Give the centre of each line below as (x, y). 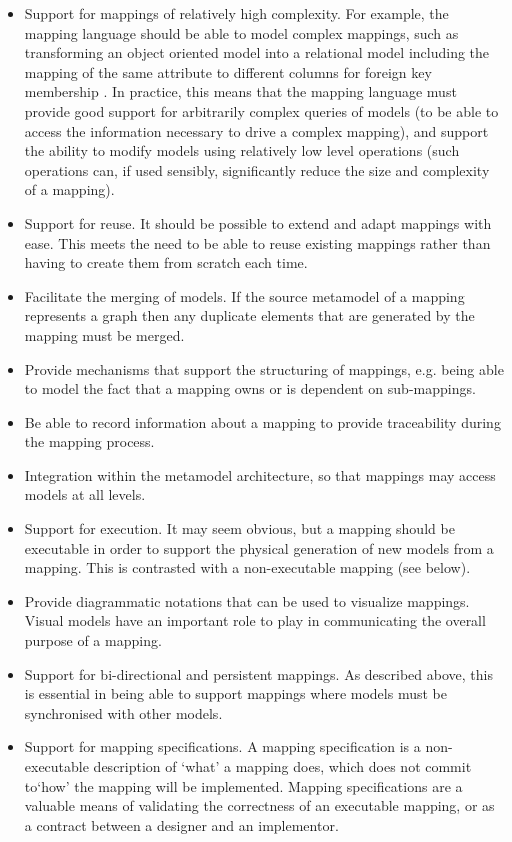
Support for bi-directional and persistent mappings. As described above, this (258, 673)
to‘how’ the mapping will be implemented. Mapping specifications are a (243, 785)
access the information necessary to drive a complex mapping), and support (256, 130)
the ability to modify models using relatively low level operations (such (242, 150)
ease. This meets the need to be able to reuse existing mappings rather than (257, 242)
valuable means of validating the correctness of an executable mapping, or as (259, 805)
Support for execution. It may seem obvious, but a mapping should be (239, 528)
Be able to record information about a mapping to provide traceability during (262, 421)
